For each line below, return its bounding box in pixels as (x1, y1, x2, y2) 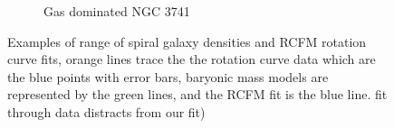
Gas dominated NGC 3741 (43, 2, 190, 20)
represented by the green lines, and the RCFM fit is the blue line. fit (7, 85, 388, 104)
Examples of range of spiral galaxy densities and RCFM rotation (7, 32, 367, 50)
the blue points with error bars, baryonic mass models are (7, 67, 329, 86)
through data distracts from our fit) (7, 102, 206, 121)
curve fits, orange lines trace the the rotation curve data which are (7, 50, 376, 69)
